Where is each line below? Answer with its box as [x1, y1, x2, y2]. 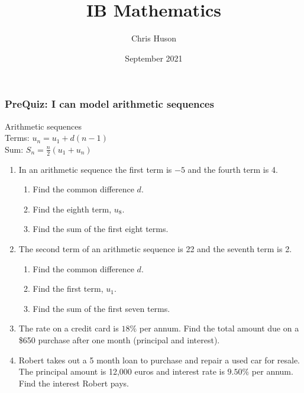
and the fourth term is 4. [187, 163, 278, 175]
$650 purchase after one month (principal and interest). [18, 333, 220, 346]
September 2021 [125, 51, 183, 64]
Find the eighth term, [33, 202, 112, 215]
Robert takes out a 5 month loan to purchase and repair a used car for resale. [18, 353, 300, 366]
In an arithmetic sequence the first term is [18, 163, 172, 175]
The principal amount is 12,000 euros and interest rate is [18, 365, 225, 378]
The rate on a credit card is [18, 322, 119, 334]
